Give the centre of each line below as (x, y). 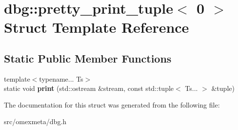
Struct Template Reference (97, 27)
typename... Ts (61, 78)
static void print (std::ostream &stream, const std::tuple (89, 88)
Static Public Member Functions (88, 58)
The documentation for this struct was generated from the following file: (112, 104)
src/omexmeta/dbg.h (35, 121)
